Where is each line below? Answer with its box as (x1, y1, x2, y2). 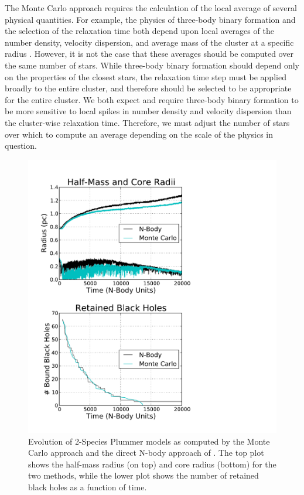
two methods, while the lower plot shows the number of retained (28, 469, 259, 482)
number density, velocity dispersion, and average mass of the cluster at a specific (5, 36, 294, 48)
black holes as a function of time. (28, 481, 147, 493)
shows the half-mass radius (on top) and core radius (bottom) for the (28, 458, 276, 470)
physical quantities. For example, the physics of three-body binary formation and (5, 13, 296, 25)
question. (5, 139, 37, 152)
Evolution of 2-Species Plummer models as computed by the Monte (28, 435, 270, 447)
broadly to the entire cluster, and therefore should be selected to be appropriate (5, 82, 292, 94)
